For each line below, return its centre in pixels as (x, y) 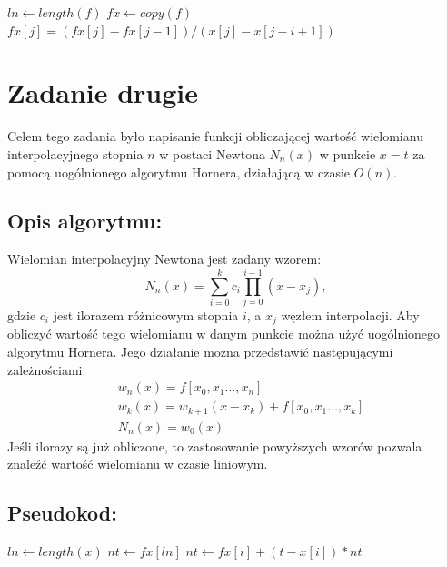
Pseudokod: (62, 513)
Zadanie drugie (103, 92)
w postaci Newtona (212, 153)
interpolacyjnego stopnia (75, 153)
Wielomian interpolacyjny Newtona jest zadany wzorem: (164, 259)
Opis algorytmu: (85, 221)
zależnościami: (47, 369)
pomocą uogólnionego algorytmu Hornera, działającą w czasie (179, 172)
